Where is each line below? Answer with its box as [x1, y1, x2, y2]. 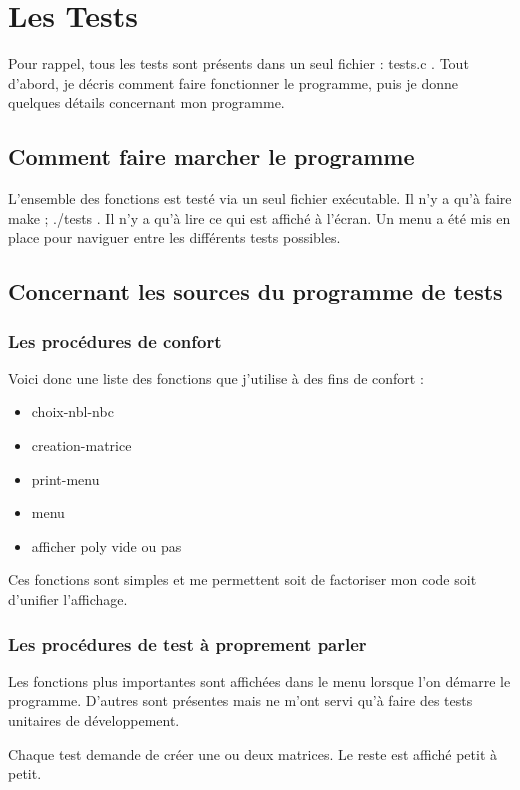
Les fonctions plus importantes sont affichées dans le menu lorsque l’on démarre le [8, 670, 511, 691]
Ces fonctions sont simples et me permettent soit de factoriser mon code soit [8, 569, 477, 590]
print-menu [31, 468, 100, 489]
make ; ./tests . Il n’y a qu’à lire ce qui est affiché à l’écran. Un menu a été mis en [8, 207, 511, 228]
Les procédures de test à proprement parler [8, 631, 367, 656]
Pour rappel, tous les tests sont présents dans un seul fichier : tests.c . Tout [8, 53, 469, 74]
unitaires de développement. [8, 710, 180, 731]
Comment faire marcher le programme [8, 141, 415, 172]
